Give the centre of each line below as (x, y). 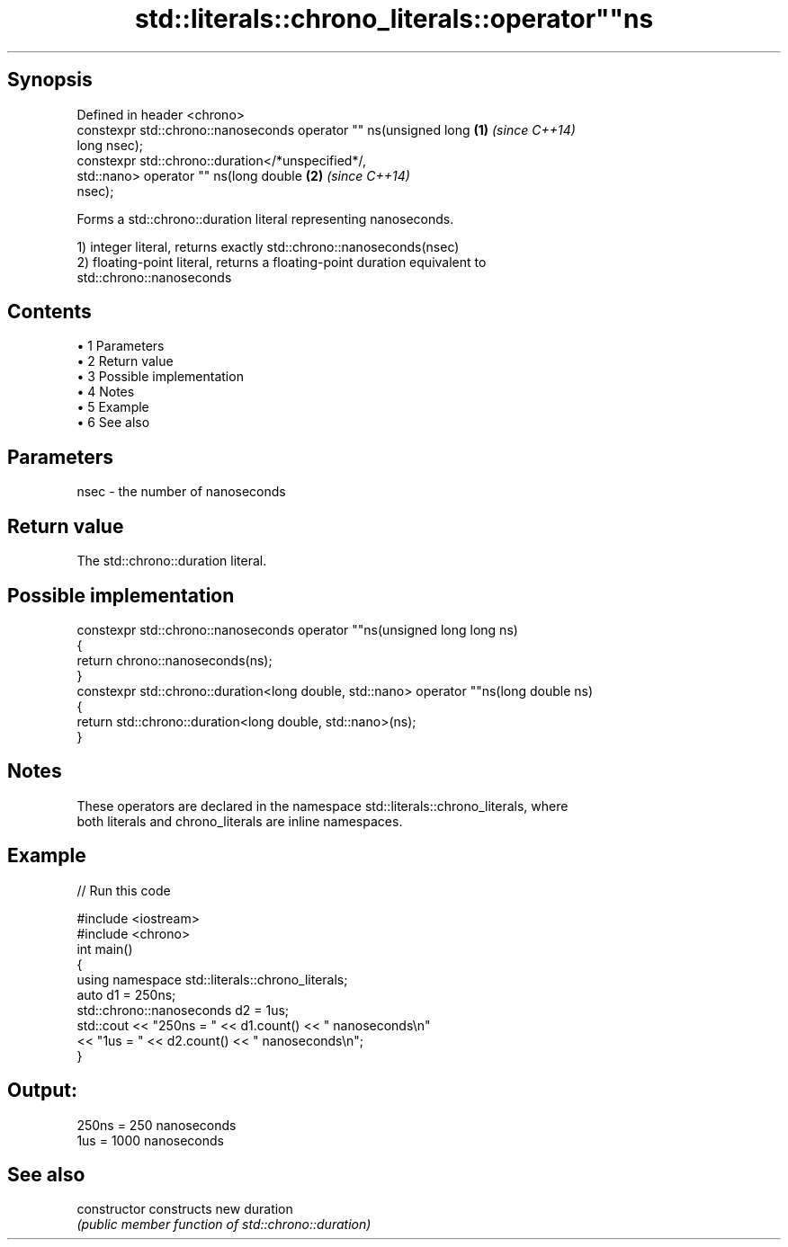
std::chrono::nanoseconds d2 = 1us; (183, 1010)
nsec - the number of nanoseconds (181, 492)
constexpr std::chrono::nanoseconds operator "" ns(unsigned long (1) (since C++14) (326, 129)
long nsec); (110, 145)
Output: (42, 1091)
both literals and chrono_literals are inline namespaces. (240, 821)
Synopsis (50, 80)
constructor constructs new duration (185, 1209)
